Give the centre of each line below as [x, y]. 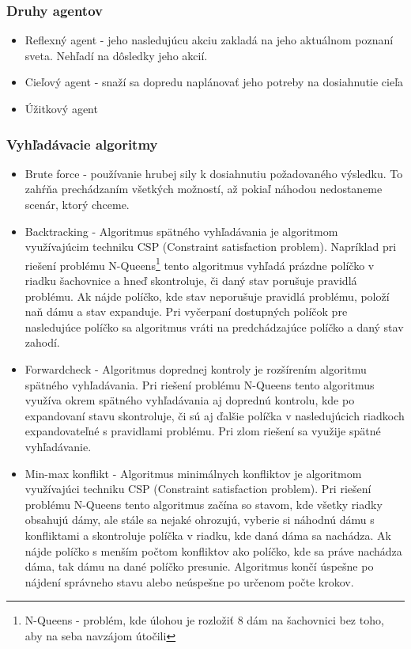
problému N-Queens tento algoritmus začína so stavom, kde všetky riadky [204, 504]
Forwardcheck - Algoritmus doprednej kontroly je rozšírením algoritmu [196, 369]
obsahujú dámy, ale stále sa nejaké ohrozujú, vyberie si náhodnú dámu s [200, 520]
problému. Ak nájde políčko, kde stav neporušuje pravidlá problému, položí [207, 296]
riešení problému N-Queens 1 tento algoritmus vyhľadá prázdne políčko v [200, 264]
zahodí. [42, 342]
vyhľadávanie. [58, 446]
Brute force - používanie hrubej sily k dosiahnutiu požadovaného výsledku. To [214, 173]
